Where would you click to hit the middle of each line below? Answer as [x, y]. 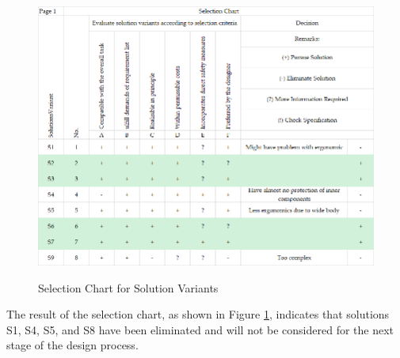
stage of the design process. [72, 345]
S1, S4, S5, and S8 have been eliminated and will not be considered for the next [200, 329]
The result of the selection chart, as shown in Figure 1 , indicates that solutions [198, 314]
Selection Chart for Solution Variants [128, 287]
